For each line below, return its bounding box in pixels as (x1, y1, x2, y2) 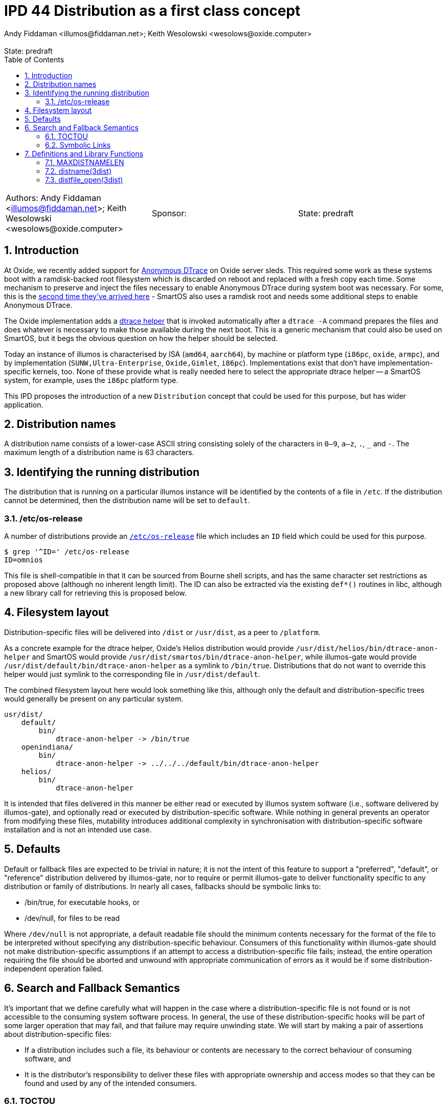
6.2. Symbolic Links (45, 140, 111, 149)
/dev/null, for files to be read (25, 913, 120, 922)
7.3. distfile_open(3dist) (45, 175, 123, 184)
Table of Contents (4, 55, 64, 64)
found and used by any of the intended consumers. (25, 1078, 197, 1088)
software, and (25, 1054, 71, 1063)
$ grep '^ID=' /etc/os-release (4, 548, 129, 556)
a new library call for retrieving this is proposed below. (4, 589, 187, 598)
